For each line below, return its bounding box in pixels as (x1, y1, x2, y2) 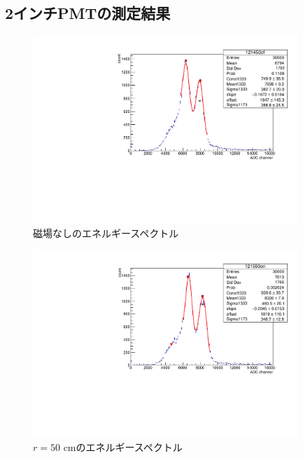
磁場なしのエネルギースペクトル (33, 225, 179, 240)
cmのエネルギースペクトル (63, 440, 183, 454)
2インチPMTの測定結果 (5, 2, 171, 24)
